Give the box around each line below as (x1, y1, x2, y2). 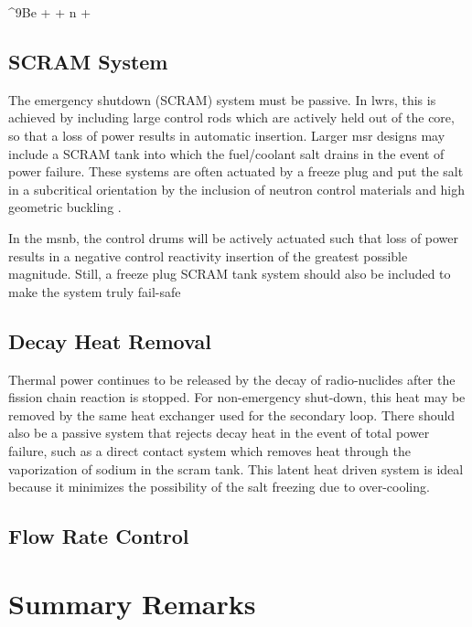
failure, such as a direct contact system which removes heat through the (8, 441, 411, 460)
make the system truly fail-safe (8, 282, 181, 301)
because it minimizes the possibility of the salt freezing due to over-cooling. (8, 477, 430, 496)
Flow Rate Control (8, 522, 189, 550)
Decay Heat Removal (8, 326, 211, 355)
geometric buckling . (8, 197, 122, 217)
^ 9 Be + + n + (8, 3, 91, 21)
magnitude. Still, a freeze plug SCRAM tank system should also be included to (8, 264, 451, 283)
